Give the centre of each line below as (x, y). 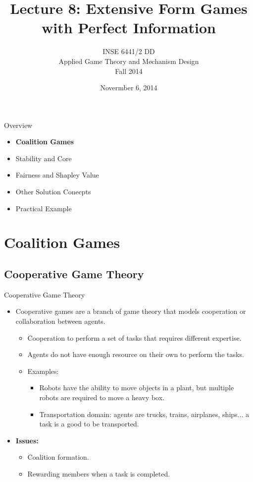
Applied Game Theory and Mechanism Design (129, 61)
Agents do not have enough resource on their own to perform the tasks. (136, 354)
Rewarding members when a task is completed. (99, 473)
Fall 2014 (129, 71)
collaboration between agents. (60, 321)
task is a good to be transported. (89, 424)
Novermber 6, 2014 (129, 88)
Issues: (27, 440)
